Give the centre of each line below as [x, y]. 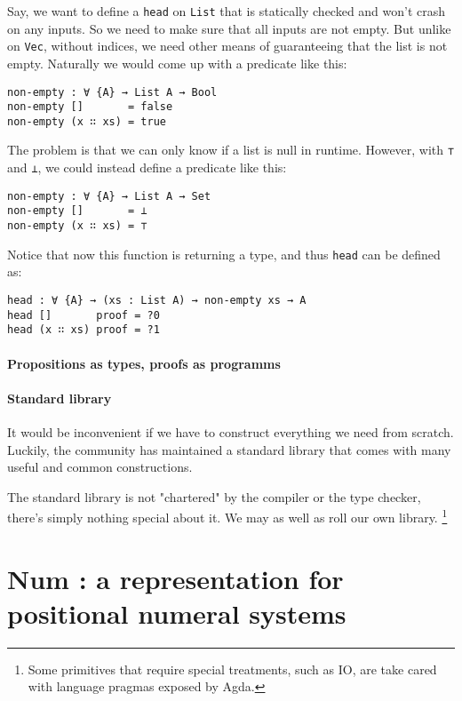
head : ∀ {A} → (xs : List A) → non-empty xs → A [157, 300]
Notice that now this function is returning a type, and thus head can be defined [224, 254]
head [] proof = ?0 [84, 315]
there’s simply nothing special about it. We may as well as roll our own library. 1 [227, 516]
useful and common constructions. [100, 467]
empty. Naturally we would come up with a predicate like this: [177, 63]
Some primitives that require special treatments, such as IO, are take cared [232, 669]
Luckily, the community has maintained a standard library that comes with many [229, 449]
